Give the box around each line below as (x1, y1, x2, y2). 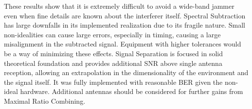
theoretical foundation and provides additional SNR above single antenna (4, 58, 222, 68)
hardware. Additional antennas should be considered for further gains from (20, 86, 243, 96)
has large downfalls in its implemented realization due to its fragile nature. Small (4, 20, 245, 30)
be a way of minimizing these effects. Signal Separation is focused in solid (4, 48, 223, 58)
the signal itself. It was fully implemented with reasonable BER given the (4, 77, 223, 87)
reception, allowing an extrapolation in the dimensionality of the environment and (4, 67, 249, 78)
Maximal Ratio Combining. (4, 95, 86, 106)
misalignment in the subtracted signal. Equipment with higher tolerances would (4, 39, 241, 49)
